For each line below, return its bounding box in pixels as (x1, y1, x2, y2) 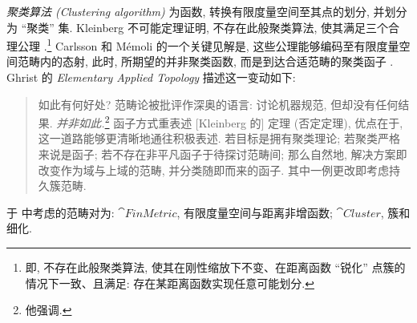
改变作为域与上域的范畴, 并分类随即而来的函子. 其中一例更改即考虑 (38, 161, 389, 178)
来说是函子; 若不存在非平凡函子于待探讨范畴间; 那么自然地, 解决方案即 (38, 146, 407, 163)
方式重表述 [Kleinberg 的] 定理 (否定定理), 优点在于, (136, 114, 403, 131)
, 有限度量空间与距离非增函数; (176, 204, 333, 220)
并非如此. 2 (56, 112, 110, 131)
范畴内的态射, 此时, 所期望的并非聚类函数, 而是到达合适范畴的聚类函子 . (17, 53, 394, 70)
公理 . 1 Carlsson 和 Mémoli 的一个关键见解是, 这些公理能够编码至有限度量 (17, 35, 399, 54)
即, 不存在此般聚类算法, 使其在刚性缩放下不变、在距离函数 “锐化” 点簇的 (25, 259, 406, 276)
